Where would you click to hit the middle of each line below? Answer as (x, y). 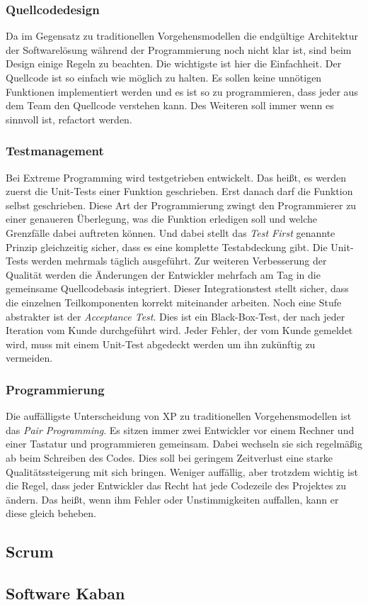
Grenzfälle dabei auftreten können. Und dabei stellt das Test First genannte (171, 232)
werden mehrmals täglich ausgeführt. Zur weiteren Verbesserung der (179, 261)
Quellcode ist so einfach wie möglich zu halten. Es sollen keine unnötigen (164, 77)
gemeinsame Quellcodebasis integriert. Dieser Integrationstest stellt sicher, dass (177, 288)
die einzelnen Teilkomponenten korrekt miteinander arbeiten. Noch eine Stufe (174, 302)
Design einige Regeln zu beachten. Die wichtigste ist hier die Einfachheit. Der (174, 63)
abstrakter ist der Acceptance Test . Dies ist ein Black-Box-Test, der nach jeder (176, 316)
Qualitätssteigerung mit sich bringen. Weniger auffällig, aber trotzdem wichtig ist (182, 471)
